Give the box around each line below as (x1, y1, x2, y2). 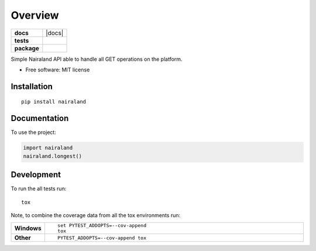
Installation (11, 81, 53, 91)
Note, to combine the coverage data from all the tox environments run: (11, 211, 181, 219)
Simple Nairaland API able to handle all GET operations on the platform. (11, 56, 183, 63)
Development (11, 170, 61, 180)
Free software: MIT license (25, 66, 90, 73)
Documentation (11, 114, 69, 123)
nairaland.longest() (23, 153, 82, 159)
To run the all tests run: (11, 185, 67, 192)
